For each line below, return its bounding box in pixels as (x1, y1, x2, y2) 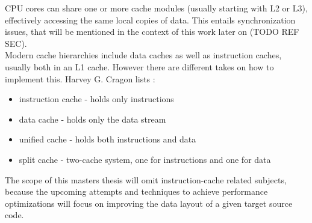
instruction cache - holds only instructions (19, 93, 174, 105)
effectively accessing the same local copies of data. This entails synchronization (5, 13, 296, 26)
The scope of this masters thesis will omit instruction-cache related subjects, (5, 173, 287, 186)
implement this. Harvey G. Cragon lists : (5, 72, 155, 85)
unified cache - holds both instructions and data (19, 133, 196, 145)
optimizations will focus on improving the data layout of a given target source (5, 197, 293, 209)
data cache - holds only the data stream (19, 112, 166, 125)
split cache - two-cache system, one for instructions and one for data (19, 153, 271, 165)
